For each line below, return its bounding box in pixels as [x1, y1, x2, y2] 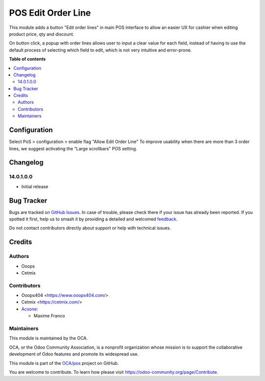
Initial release [21, 184, 49, 190]
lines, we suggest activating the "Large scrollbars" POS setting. [9, 145, 137, 151]
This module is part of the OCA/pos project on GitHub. [9, 360, 119, 366]
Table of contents [9, 56, 46, 62]
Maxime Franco [33, 313, 65, 319]
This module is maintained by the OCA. [9, 335, 88, 341]
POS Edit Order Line [9, 7, 91, 18]
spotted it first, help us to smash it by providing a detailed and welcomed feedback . [9, 216, 178, 222]
